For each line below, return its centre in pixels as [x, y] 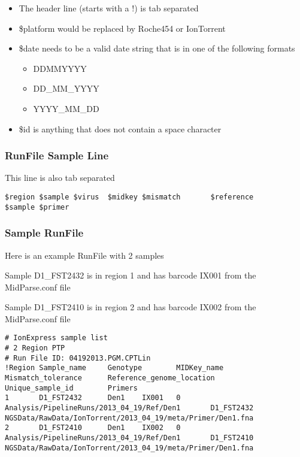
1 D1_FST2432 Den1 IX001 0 [93, 398]
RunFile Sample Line [57, 155]
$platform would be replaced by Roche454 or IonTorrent [122, 28]
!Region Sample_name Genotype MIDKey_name [114, 368]
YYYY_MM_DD [66, 108]
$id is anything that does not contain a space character [120, 128]
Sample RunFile [44, 233]
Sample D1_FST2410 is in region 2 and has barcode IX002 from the [131, 307]
